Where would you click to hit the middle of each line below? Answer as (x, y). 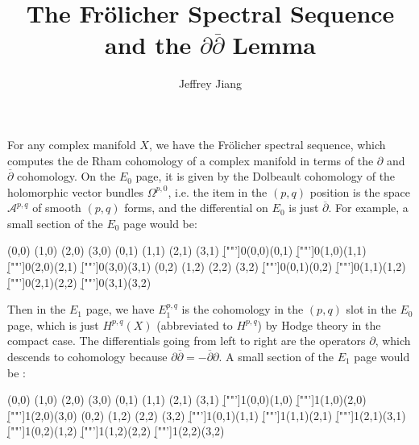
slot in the (371, 309)
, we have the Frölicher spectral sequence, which (267, 144)
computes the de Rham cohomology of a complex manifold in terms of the (191, 160)
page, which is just (53, 324)
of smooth (57, 208)
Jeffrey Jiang (210, 83)
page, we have (120, 309)
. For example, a (368, 208)
